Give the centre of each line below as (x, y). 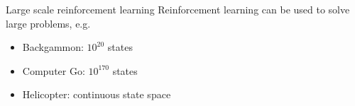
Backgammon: (53, 47)
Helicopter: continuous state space (97, 94)
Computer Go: (54, 70)
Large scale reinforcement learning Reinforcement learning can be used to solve (178, 9)
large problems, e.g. (48, 23)
